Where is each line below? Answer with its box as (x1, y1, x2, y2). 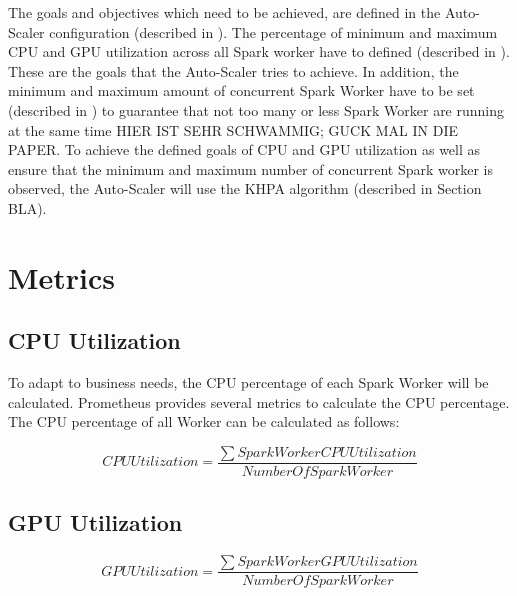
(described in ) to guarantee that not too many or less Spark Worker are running (8, 99, 505, 120)
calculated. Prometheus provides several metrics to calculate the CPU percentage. (8, 391, 510, 412)
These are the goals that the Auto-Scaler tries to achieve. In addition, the (8, 60, 459, 81)
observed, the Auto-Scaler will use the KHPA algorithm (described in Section (8, 178, 482, 199)
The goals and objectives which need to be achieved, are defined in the (8, 2, 441, 22)
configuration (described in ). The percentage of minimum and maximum (49, 21, 498, 42)
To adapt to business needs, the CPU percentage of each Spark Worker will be (8, 372, 489, 393)
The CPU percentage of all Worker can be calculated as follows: (8, 411, 400, 432)
